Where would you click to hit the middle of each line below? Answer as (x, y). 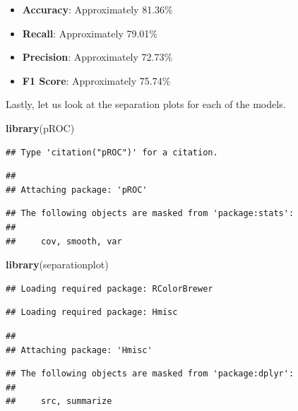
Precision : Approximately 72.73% (97, 57)
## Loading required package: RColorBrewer (109, 288)
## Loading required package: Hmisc (92, 312)
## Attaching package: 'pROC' (77, 190)
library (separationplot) (57, 264)
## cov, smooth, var (64, 241)
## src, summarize (59, 401)
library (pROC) (40, 127)
